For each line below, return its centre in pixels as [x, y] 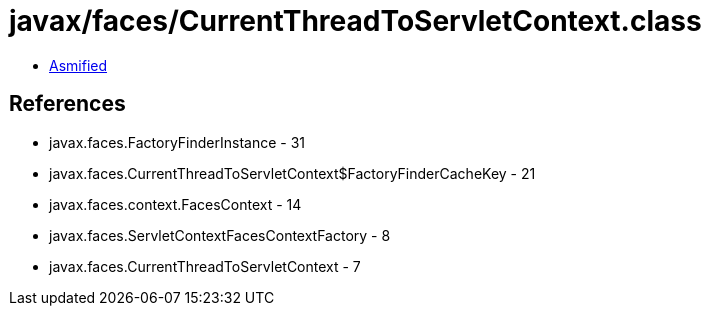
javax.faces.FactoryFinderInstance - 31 [177, 142]
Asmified [78, 65]
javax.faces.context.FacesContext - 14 [175, 204]
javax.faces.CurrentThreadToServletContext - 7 [205, 266]
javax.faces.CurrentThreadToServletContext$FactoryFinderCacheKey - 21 [292, 173]
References [67, 104]
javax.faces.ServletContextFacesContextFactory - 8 [220, 235]
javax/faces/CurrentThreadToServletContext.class [355, 21]
